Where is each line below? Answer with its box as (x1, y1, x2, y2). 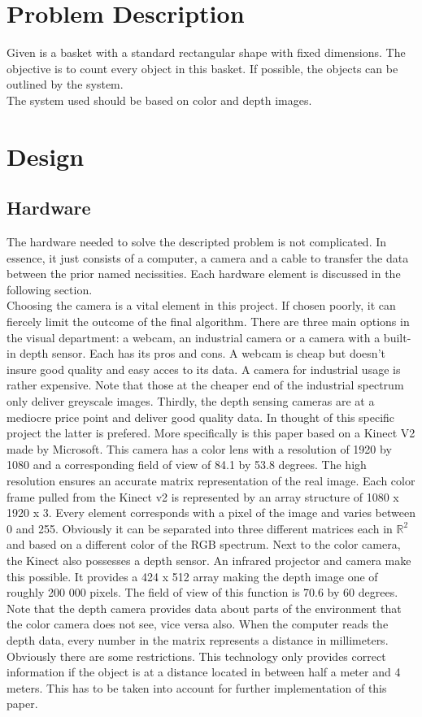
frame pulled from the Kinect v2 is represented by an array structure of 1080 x (7, 488, 399, 505)
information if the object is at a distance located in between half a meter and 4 (7, 663, 401, 680)
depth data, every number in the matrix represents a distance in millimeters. (7, 631, 389, 648)
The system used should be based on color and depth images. (7, 91, 312, 108)
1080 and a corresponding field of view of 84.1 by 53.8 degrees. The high (7, 456, 367, 473)
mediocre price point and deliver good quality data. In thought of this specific (7, 408, 395, 425)
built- (383, 328, 411, 345)
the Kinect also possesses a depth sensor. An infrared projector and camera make (7, 551, 411, 568)
